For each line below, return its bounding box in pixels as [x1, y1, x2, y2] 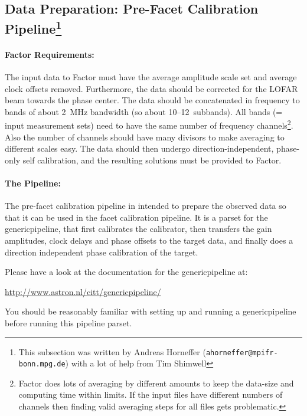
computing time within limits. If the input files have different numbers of [18, 388, 283, 401]
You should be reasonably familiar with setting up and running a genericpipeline [5, 305, 296, 317]
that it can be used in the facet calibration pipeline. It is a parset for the [5, 211, 268, 223]
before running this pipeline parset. [5, 316, 132, 329]
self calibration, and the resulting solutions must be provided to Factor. [22, 153, 282, 166]
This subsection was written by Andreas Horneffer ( [18, 345, 206, 358]
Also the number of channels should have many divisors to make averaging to [5, 130, 285, 143]
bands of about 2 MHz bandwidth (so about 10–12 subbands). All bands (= [5, 105, 283, 117]
